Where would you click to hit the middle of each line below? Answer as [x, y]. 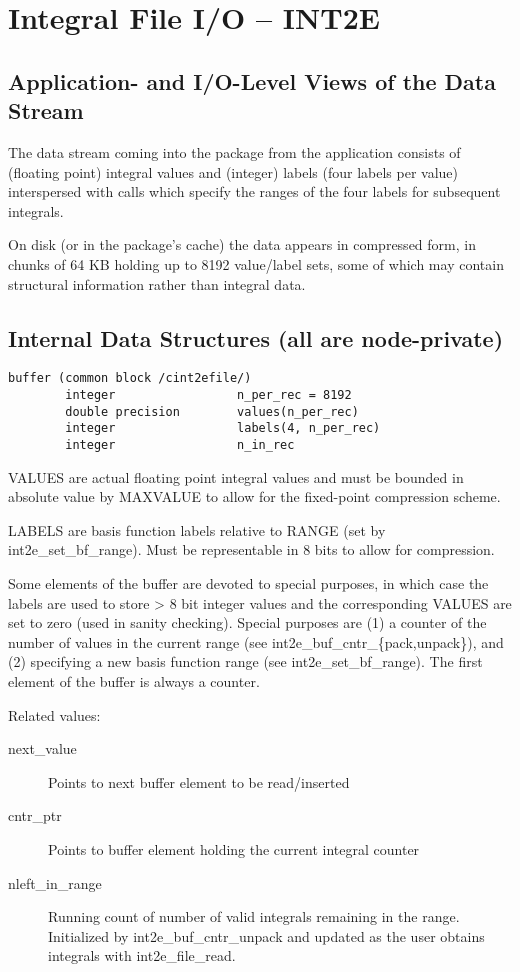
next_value [42, 748]
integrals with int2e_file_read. [142, 955]
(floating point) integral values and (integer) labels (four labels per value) [233, 171]
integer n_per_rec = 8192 [208, 394]
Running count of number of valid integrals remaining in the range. [254, 916]
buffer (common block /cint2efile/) [130, 378]
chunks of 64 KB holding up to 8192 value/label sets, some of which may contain [256, 263]
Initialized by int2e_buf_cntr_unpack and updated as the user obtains [266, 935]
